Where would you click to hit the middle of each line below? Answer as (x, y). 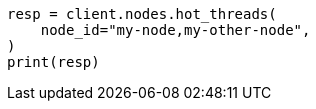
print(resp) (53, 62)
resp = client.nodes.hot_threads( (142, 14)
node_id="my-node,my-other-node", (175, 30)
